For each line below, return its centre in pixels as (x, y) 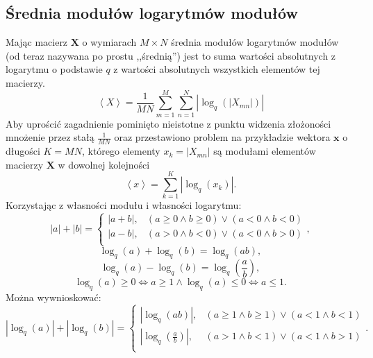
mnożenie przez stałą (50, 137)
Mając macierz (37, 42)
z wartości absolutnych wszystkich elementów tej (217, 69)
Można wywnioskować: (53, 297)
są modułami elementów (265, 151)
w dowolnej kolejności (104, 164)
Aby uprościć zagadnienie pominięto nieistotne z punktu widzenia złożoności (168, 123)
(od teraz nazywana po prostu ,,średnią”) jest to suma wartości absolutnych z (171, 55)
